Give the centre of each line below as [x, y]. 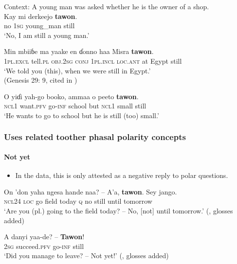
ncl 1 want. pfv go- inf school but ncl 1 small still [75, 106]
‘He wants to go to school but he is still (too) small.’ [82, 115]
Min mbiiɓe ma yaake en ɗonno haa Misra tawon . [79, 51]
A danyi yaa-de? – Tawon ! [44, 237]
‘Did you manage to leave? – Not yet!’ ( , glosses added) [86, 255]
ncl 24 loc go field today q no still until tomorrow [78, 201]
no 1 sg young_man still [39, 26]
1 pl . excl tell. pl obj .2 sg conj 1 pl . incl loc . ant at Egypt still [93, 61]
